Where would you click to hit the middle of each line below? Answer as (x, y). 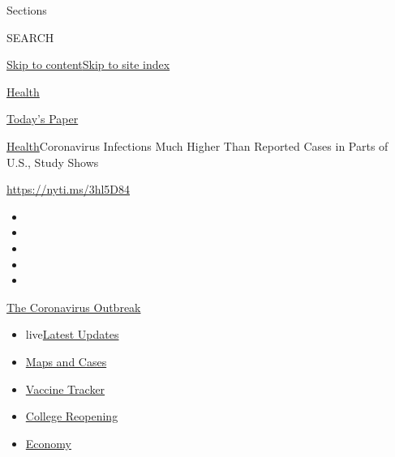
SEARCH (30, 37)
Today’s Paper (43, 119)
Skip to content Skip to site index (88, 64)
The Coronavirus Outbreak (74, 307)
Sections (27, 10)
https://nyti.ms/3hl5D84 (69, 189)
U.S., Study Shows (53, 162)
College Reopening (72, 416)
